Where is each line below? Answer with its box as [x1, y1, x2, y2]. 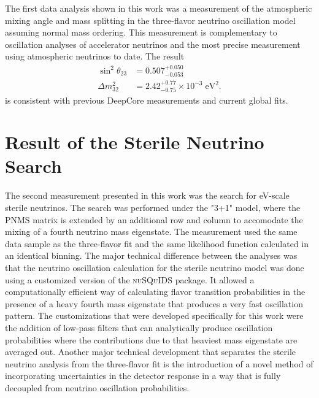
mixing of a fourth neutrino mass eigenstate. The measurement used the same [5, 225, 298, 238]
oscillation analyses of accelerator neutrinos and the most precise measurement [5, 37, 301, 50]
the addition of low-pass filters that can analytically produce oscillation [5, 321, 273, 334]
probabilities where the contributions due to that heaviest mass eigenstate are [5, 333, 298, 346]
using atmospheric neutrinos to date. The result [5, 50, 185, 63]
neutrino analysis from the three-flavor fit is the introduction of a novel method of [5, 357, 313, 370]
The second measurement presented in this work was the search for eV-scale [5, 189, 290, 202]
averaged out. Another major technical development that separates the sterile [5, 345, 296, 358]
